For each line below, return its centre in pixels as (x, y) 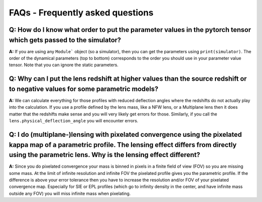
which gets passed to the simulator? (65, 40)
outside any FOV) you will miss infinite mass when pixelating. (70, 193)
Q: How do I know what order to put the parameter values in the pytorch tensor (130, 30)
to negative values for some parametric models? (84, 89)
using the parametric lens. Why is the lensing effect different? (105, 155)
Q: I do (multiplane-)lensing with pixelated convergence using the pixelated (125, 135)
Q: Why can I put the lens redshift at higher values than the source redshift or (128, 79)
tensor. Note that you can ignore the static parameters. (64, 65)
